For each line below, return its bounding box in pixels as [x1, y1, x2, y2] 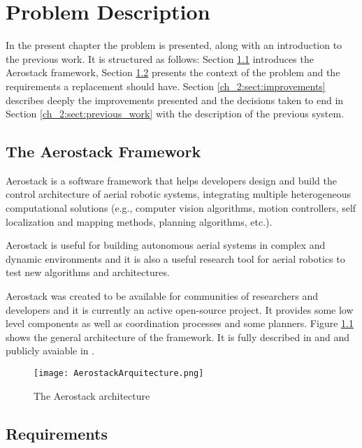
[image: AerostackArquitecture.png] [34, 368, 204, 379]
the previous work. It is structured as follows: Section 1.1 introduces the [6, 51, 314, 66]
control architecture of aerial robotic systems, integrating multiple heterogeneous [6, 187, 352, 201]
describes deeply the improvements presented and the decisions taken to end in [6, 92, 344, 107]
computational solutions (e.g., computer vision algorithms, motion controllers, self [6, 201, 356, 215]
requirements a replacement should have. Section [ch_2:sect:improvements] [6, 78, 326, 93]
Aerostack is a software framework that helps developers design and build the [6, 173, 337, 187]
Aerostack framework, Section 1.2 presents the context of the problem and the [6, 65, 340, 80]
